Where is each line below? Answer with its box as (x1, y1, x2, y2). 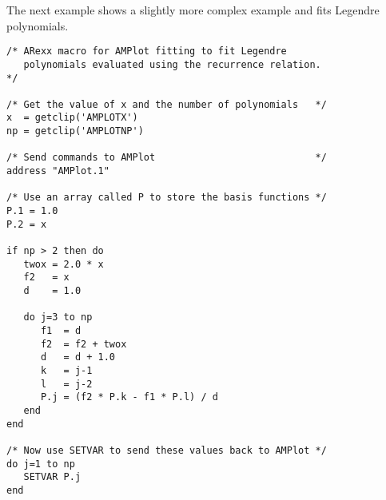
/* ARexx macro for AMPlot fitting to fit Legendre (6, 46, 287, 58)
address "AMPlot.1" (6, 165, 109, 177)
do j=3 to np (23, 312, 93, 323)
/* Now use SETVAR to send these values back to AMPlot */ (6, 444, 327, 456)
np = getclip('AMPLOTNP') (6, 125, 144, 137)
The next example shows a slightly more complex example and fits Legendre (6, 2, 380, 18)
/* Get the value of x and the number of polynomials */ (6, 98, 327, 110)
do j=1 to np (6, 458, 75, 470)
